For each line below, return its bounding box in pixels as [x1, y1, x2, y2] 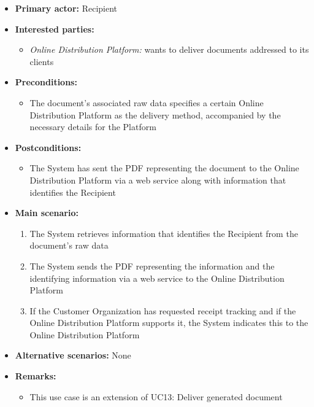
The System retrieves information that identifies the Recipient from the [29, 227, 298, 239]
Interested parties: [15, 22, 94, 35]
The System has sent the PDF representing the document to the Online [29, 161, 299, 174]
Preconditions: [15, 76, 77, 88]
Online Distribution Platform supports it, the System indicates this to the [29, 316, 308, 329]
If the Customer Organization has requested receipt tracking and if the [29, 304, 296, 317]
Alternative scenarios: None [15, 349, 131, 362]
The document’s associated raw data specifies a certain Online [29, 96, 264, 109]
